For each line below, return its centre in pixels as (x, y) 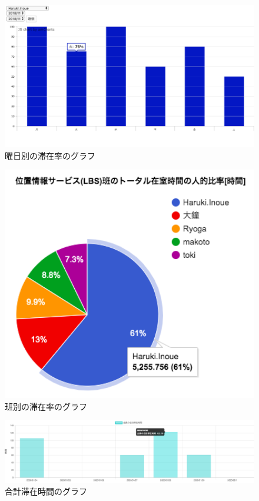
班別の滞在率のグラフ (46, 406)
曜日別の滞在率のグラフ (50, 155)
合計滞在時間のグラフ (46, 491)
